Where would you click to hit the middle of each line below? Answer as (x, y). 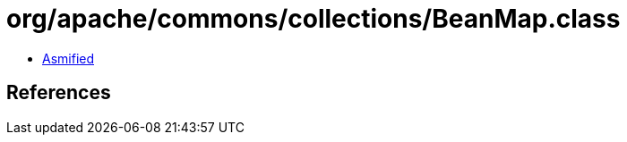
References (59, 93)
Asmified (69, 58)
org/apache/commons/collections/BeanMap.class (313, 19)
